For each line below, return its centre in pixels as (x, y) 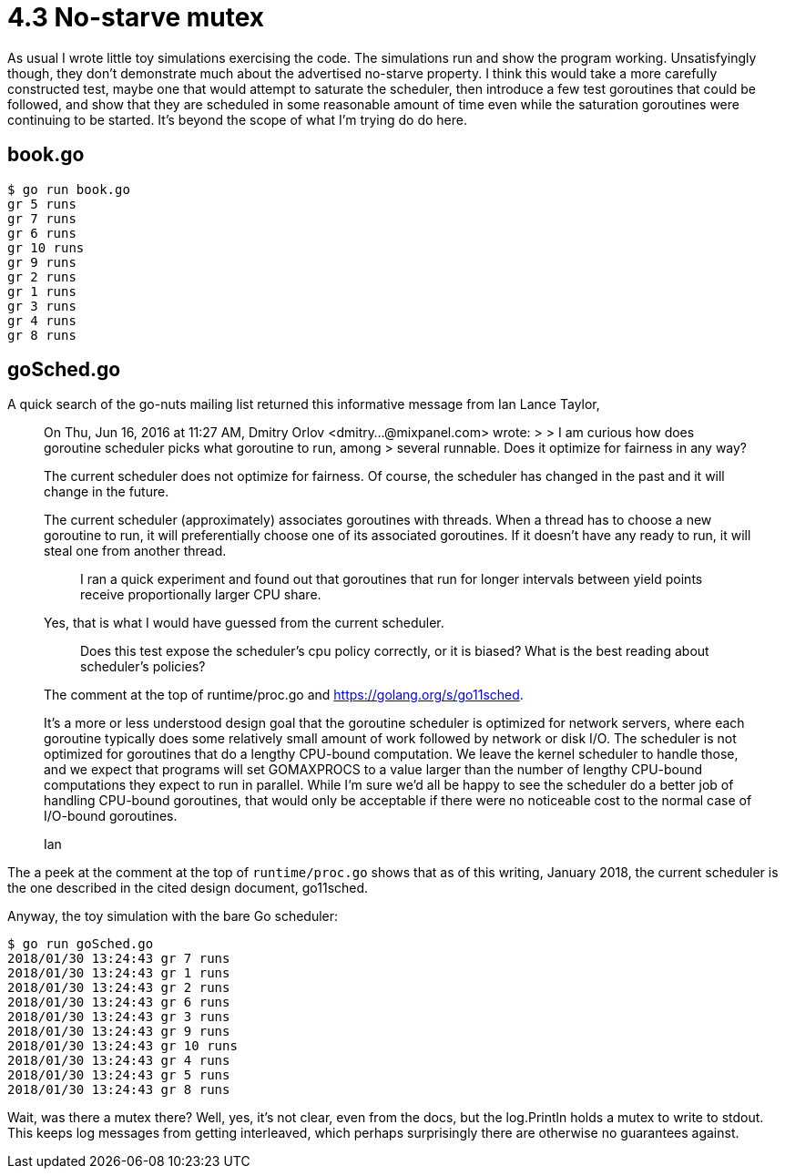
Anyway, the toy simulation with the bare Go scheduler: (173, 916)
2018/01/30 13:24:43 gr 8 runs (119, 1090)
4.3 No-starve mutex (136, 17)
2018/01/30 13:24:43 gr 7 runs (119, 959)
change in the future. (107, 492)
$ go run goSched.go (81, 944)
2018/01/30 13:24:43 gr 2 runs (119, 988)
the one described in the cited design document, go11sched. (188, 888)
